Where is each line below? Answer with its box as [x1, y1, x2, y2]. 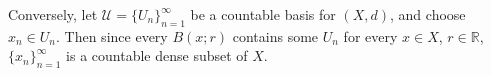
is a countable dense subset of [66, 45, 248, 66]
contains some [232, 25, 319, 46]
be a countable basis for [190, 4, 336, 24]
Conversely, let [8, 4, 98, 24]
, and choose [390, 4, 466, 24]
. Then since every [56, 25, 168, 46]
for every [343, 25, 398, 46]
